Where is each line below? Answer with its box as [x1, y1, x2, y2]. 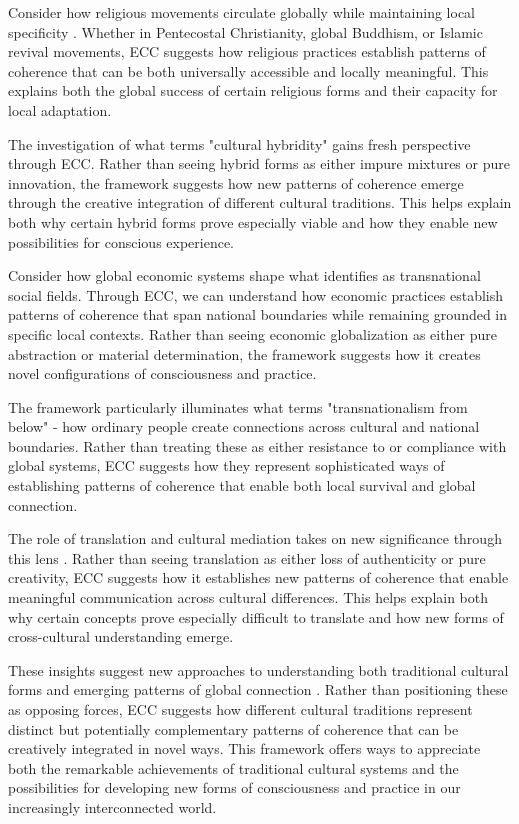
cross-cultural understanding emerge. [8, 626, 234, 647]
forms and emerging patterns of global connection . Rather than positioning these [8, 679, 508, 700]
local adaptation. [8, 99, 112, 120]
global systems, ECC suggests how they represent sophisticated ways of [8, 455, 445, 476]
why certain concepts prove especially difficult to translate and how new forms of [8, 606, 504, 627]
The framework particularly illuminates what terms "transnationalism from [8, 396, 468, 417]
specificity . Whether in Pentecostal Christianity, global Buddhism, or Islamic [8, 21, 483, 42]
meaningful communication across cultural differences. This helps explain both [8, 587, 489, 608]
